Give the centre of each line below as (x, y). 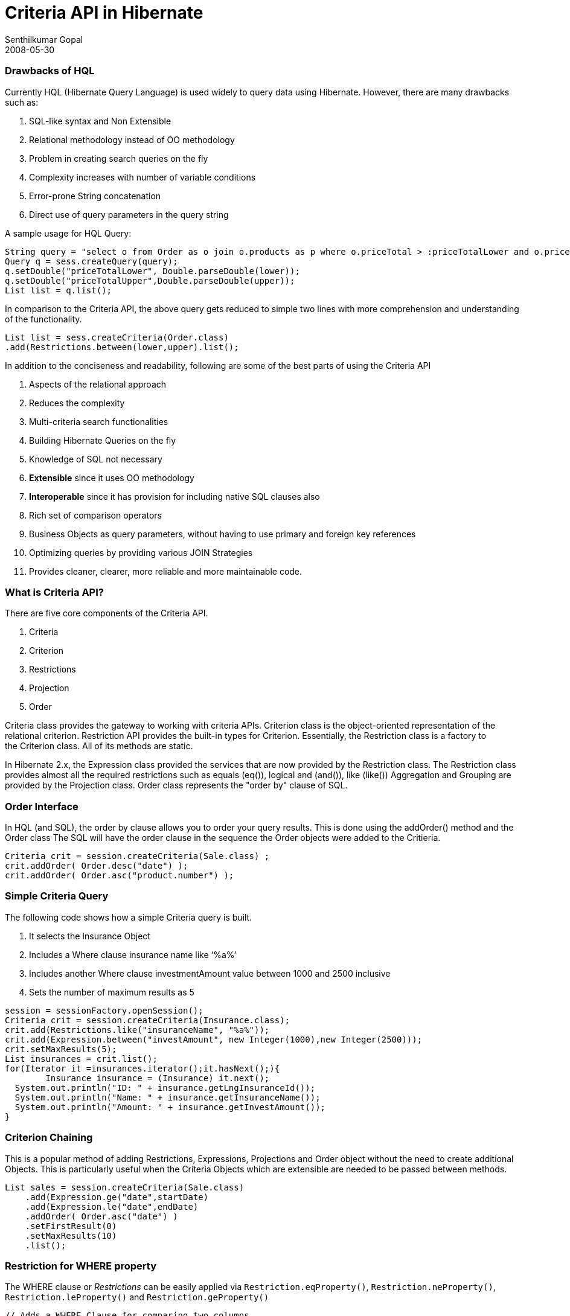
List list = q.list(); (59, 290)
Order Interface (42, 806)
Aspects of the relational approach (98, 384)
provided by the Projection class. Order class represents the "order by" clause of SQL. (176, 785)
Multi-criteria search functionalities (99, 421)
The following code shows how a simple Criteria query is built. (129, 917)
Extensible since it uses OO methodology (112, 478)
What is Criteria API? (54, 592)
